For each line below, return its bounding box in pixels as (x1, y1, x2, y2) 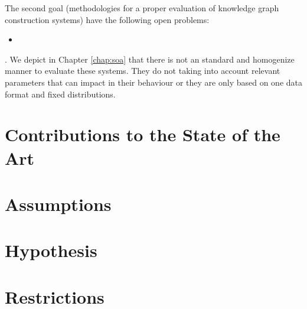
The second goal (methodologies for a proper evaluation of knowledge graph (5, 2, 279, 14)
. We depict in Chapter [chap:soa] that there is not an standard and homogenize (5, 53, 295, 65)
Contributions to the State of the (5, 122, 280, 147)
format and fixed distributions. (5, 87, 116, 100)
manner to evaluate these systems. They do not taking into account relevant (5, 64, 280, 77)
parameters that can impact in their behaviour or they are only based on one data (5, 76, 303, 88)
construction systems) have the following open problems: (5, 13, 210, 25)
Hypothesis (5, 238, 97, 262)
